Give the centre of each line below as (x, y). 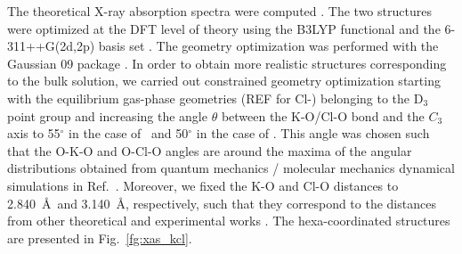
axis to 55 (34, 133)
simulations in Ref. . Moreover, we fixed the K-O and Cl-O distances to (203, 185)
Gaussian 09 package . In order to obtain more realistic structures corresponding (227, 63)
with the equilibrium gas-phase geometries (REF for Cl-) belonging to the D (215, 98)
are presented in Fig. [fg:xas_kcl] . (100, 238)
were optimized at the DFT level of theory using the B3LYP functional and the (224, 28)
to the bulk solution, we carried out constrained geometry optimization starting (224, 81)
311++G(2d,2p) (51, 46)
